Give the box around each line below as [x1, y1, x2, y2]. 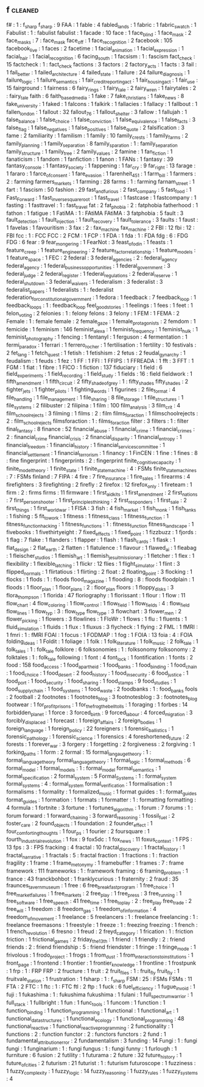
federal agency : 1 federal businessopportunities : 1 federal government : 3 [6, 262, 171, 270]
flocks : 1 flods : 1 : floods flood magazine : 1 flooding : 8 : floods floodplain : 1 [6, 575, 195, 585]
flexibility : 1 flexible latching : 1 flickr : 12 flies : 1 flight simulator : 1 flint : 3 [6, 560, 180, 569]
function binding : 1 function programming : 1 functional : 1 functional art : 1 [6, 1007, 178, 1016]
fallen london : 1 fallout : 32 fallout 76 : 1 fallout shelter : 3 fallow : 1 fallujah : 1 [6, 108, 188, 117]
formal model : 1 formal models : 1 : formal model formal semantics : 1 [6, 764, 161, 773]
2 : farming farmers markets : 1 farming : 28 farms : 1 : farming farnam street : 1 [6, 178, 195, 186]
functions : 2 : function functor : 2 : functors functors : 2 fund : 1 [6, 1030, 166, 1038]
